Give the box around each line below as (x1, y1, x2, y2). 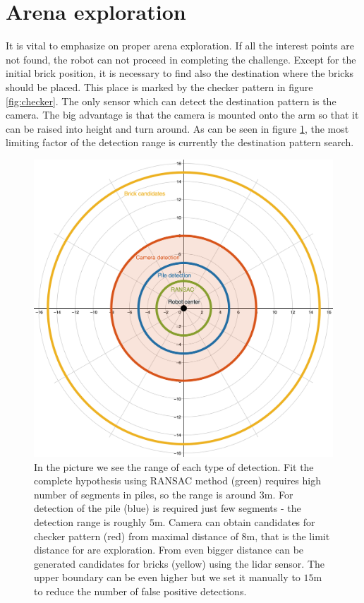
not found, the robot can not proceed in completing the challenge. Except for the (6, 52, 356, 66)
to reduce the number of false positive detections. (34, 583, 247, 598)
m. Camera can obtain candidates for (154, 514, 315, 529)
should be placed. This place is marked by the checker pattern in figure (6, 79, 313, 94)
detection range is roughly (34, 514, 147, 529)
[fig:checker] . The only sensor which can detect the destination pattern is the (6, 93, 336, 108)
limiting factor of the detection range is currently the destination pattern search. (6, 135, 354, 150)
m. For (264, 486, 293, 501)
